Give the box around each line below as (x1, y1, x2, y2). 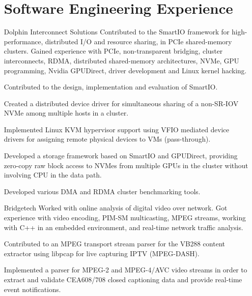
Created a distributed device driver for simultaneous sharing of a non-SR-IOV (4, 98, 239, 108)
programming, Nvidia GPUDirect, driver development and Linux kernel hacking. (4, 65, 247, 75)
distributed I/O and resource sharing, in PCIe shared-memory (45, 36, 232, 46)
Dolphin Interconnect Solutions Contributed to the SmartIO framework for (4, 27, 230, 37)
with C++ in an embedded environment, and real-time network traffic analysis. (4, 222, 243, 232)
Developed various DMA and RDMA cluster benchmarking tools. (4, 186, 200, 196)
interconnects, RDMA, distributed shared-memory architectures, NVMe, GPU (4, 55, 239, 65)
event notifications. (4, 284, 61, 294)
